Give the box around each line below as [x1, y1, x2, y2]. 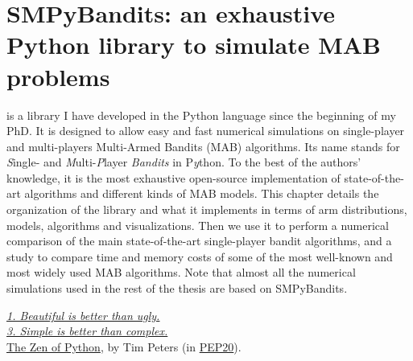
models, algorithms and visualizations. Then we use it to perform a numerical [6, 216, 389, 233]
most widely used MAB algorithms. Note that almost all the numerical [6, 264, 356, 281]
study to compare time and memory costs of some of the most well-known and [6, 248, 393, 265]
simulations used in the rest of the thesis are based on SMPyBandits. [6, 280, 348, 297]
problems [6, 59, 110, 92]
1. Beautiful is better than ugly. [6, 306, 160, 323]
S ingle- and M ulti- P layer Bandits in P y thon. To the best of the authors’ [6, 154, 361, 170]
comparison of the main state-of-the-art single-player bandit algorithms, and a [6, 232, 392, 249]
